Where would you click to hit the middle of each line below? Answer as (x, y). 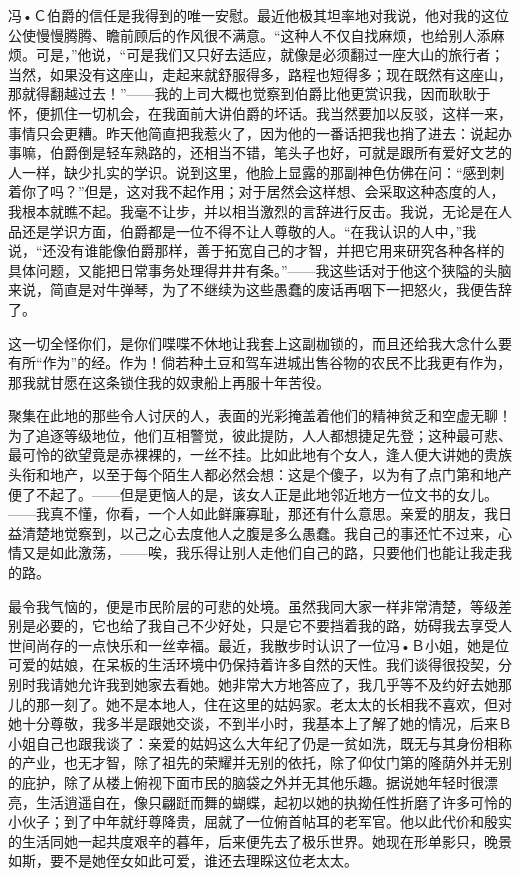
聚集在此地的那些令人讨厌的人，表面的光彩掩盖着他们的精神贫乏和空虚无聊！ (260, 415)
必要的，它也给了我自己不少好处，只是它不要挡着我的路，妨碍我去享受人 (273, 625)
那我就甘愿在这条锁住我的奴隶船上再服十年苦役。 (169, 381)
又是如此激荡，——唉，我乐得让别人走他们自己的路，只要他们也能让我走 (259, 552)
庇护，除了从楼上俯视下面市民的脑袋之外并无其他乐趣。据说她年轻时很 (252, 781)
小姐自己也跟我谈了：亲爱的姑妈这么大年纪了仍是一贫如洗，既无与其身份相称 (260, 742)
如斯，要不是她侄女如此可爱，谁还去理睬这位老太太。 (183, 860)
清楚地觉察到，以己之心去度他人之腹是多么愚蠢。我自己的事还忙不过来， (259, 532)
